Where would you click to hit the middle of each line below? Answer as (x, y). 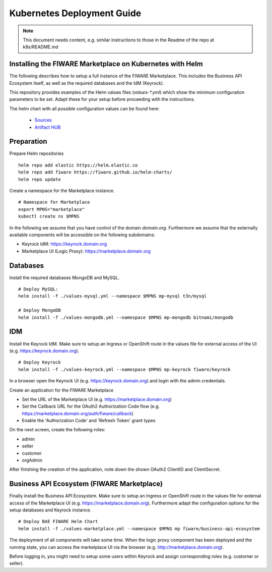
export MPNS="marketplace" (52, 209)
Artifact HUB (48, 127)
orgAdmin (32, 460)
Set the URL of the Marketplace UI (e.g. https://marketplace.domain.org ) (97, 399)
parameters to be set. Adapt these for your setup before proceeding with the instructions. (102, 99)
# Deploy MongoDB (40, 310)
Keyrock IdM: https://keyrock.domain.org (64, 244)
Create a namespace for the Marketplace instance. (62, 191)
